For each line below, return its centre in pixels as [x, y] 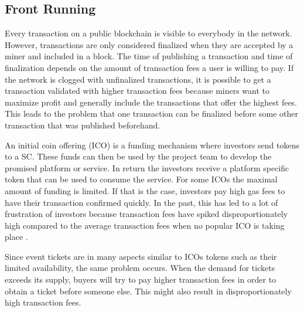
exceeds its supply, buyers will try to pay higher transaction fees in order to [141, 279]
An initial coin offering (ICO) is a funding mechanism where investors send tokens [152, 145]
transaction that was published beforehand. [83, 125]
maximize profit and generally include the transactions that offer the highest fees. [151, 102]
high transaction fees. [43, 302]
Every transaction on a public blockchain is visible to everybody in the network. [148, 33]
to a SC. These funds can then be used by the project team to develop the [138, 156]
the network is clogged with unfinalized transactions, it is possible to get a [138, 79]
